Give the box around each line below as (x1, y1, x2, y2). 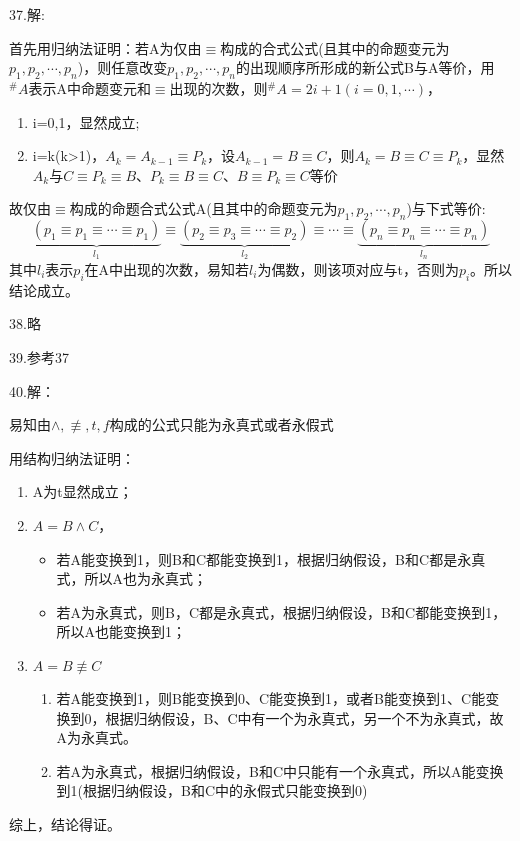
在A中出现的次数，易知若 (84, 259, 250, 279)
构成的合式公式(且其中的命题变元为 (220, 37, 450, 58)
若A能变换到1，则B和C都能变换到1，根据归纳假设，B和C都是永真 (56, 548, 486, 569)
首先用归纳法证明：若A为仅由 (9, 37, 202, 58)
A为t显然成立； (32, 481, 133, 502)
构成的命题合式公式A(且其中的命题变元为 (69, 198, 338, 219)
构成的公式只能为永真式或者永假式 (109, 414, 334, 435)
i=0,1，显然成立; (32, 111, 140, 132)
